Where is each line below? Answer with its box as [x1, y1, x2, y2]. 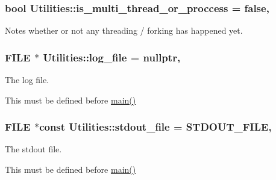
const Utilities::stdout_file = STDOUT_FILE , [39, 119, 272, 134]
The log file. [5, 73, 49, 86]
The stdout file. [5, 143, 62, 155]
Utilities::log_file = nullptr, [43, 49, 181, 64]
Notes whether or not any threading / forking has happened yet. [5, 24, 243, 37]
